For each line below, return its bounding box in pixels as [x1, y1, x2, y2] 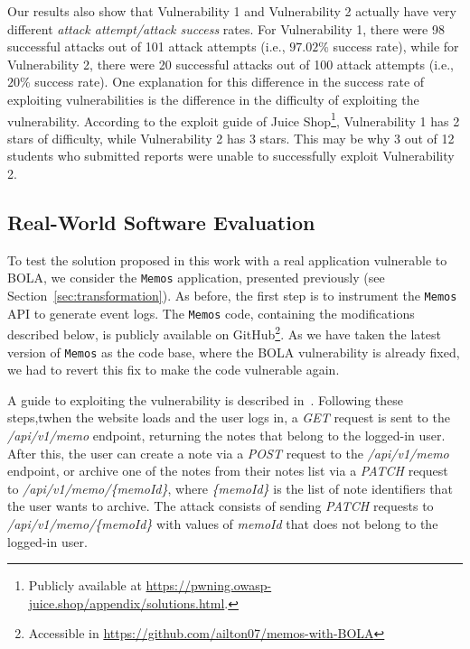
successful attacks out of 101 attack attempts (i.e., [7, 37, 286, 56]
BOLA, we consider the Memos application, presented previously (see [7, 268, 385, 287]
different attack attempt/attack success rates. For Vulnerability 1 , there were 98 [7, 19, 445, 38]
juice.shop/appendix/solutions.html [28, 593, 225, 612]
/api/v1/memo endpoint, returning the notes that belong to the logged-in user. [7, 426, 446, 445]
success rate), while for [333, 37, 459, 56]
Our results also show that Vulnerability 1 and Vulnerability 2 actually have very [7, 2, 456, 20]
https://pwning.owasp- [146, 576, 272, 595]
